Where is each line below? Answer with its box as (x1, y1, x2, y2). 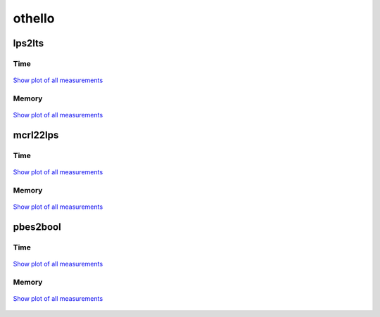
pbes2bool (13, 221, 61, 233)
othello (13, 11, 55, 26)
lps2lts (13, 37, 44, 49)
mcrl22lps (13, 129, 59, 141)
